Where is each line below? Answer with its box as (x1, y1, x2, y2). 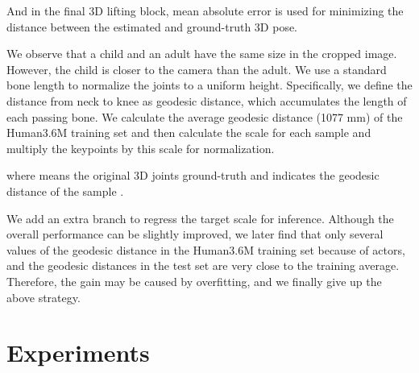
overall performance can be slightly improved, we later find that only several (6, 226, 384, 242)
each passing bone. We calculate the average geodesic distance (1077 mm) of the (6, 108, 403, 125)
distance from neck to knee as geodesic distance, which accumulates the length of (6, 92, 407, 109)
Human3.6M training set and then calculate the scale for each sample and (6, 124, 371, 141)
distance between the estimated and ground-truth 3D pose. (6, 18, 298, 35)
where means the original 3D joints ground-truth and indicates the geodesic (6, 167, 380, 184)
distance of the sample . (6, 182, 124, 199)
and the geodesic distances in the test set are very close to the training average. (6, 257, 400, 274)
